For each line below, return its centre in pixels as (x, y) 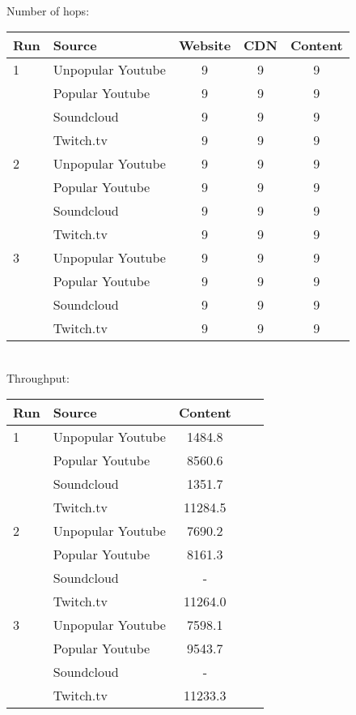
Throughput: (38, 377)
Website (205, 45)
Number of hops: (48, 10)
